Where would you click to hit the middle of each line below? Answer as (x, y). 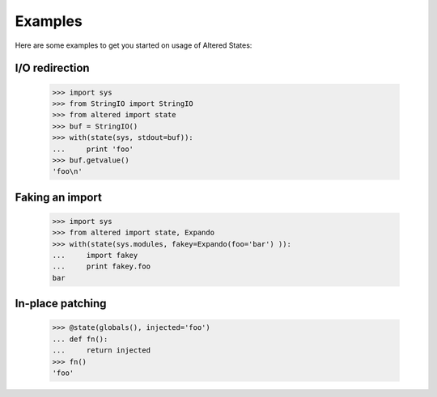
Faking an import (59, 197)
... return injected (102, 351)
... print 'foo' (93, 149)
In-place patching (61, 304)
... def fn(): (80, 339)
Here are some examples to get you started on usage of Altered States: (134, 45)
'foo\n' (67, 171)
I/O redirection (52, 68)
